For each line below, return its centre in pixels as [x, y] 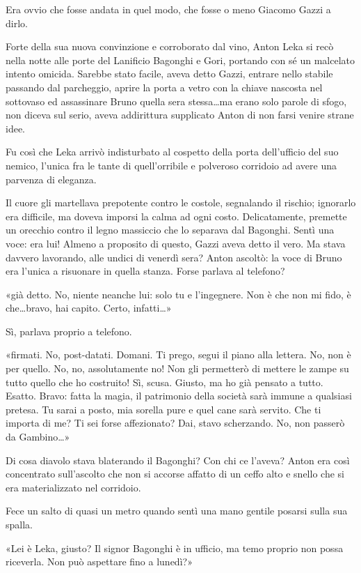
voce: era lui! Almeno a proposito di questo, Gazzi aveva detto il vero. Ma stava [176, 243]
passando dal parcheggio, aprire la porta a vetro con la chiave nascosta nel [164, 87]
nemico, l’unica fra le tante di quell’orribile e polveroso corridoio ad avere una [171, 165]
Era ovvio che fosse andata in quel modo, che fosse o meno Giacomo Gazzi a [168, 9]
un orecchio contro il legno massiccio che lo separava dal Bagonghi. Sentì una [170, 230]
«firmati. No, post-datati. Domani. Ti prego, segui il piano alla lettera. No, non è [178, 354]
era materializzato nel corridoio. [73, 487]
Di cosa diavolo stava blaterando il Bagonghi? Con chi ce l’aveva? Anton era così [178, 460]
